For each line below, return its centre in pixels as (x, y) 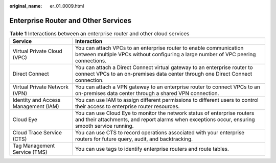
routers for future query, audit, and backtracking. (134, 139)
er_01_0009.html (67, 6)
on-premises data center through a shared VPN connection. (147, 94)
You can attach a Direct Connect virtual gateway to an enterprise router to (164, 67)
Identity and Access (37, 100)
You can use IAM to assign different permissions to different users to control (167, 100)
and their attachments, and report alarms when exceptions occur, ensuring (165, 120)
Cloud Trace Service (37, 133)
